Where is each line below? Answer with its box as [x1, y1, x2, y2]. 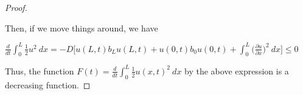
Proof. [5, 1, 27, 13]
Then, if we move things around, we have [5, 21, 158, 34]
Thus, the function [5, 64, 74, 77]
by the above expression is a [184, 64, 289, 77]
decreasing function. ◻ [5, 78, 91, 91]
